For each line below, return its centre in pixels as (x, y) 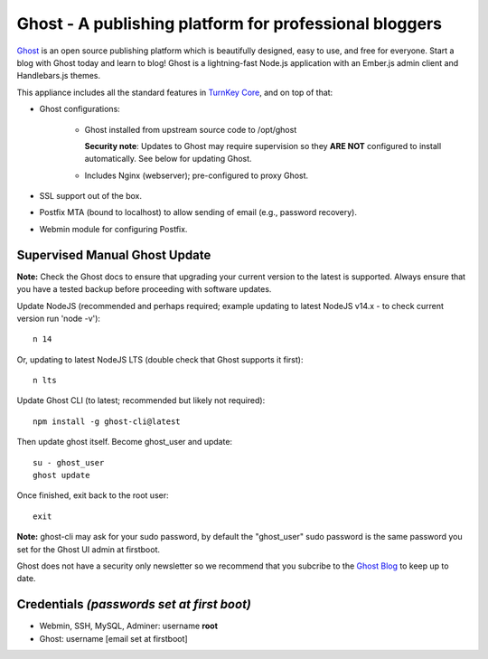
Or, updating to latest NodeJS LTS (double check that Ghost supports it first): (160, 359)
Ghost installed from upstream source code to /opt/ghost (191, 129)
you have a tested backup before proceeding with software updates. (144, 289)
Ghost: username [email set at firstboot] (114, 638)
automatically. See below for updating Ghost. (168, 159)
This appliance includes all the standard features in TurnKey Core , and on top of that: (175, 92)
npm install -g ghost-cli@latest (107, 421)
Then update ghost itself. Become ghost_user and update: (125, 442)
